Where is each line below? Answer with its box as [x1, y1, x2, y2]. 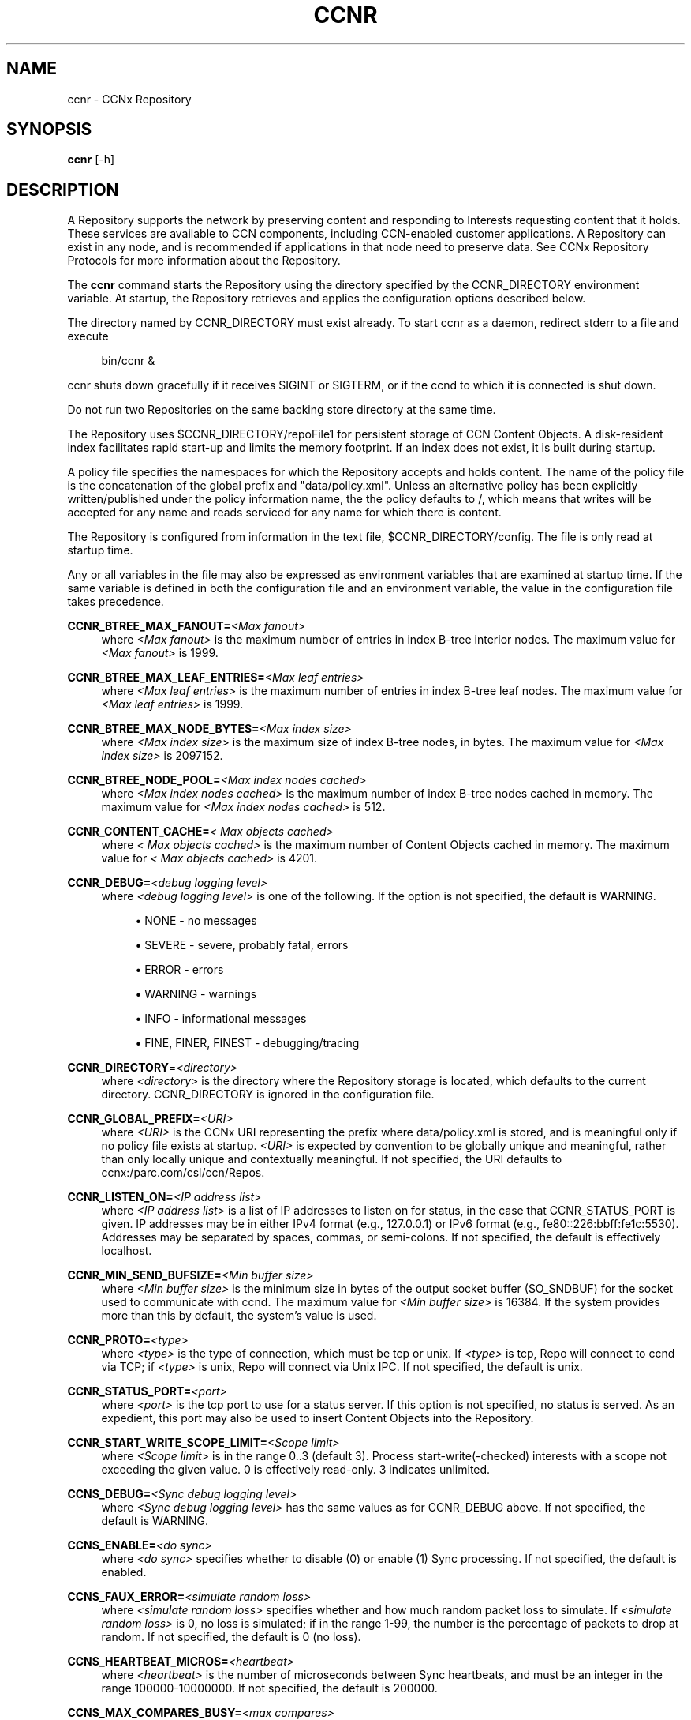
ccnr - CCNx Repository [67, 92, 192, 106]
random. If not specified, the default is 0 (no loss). [101, 1630, 361, 1644]
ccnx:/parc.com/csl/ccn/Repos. [101, 1166, 265, 1180]
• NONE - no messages [135, 914, 257, 928]
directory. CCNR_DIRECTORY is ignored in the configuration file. [101, 1087, 435, 1102]
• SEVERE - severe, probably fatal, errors [135, 938, 349, 952]
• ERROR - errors [135, 963, 224, 977]
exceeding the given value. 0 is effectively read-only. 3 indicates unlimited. [101, 1463, 491, 1477]
